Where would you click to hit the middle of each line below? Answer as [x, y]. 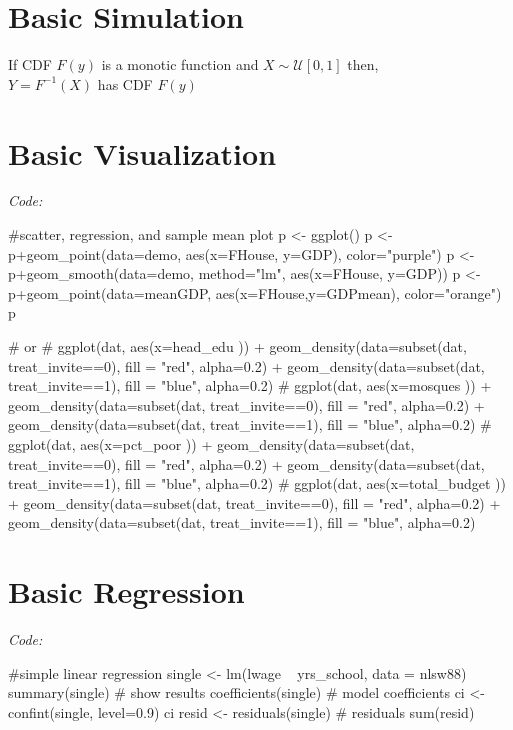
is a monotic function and [180, 64]
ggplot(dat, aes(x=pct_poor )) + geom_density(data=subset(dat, [211, 443]
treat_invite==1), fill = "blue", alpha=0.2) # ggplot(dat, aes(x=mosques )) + [250, 385]
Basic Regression [126, 591]
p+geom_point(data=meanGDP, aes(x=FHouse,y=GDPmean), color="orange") [255, 292]
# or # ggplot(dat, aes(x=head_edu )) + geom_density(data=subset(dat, [237, 346]
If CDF [30, 64]
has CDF [125, 83]
